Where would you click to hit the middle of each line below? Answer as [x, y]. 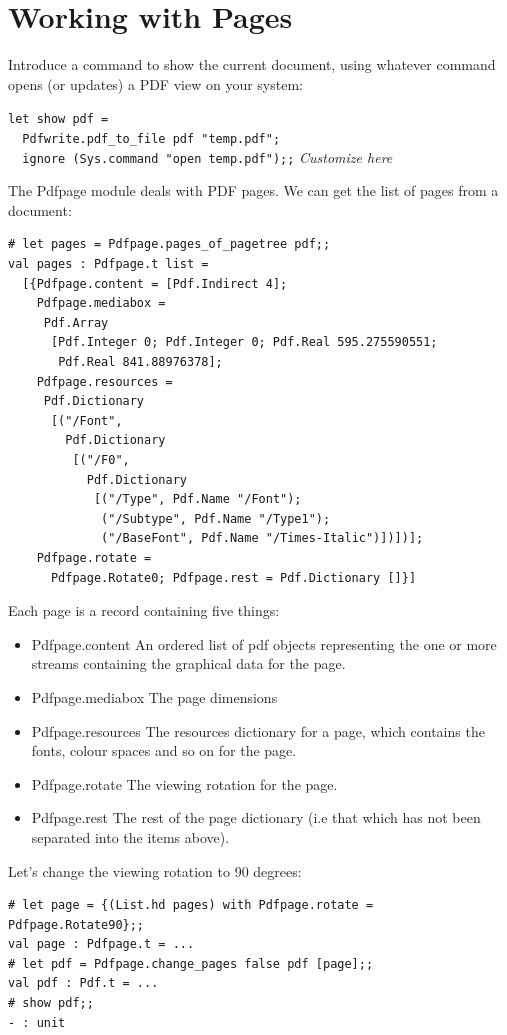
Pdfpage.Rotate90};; [76, 924]
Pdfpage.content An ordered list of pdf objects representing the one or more [264, 643]
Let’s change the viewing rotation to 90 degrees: [155, 870]
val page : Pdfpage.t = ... [101, 944]
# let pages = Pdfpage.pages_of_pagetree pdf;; [169, 244]
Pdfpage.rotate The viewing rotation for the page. [184, 783]
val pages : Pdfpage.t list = [108, 264]
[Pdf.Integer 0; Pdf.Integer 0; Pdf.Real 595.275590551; [244, 342]
